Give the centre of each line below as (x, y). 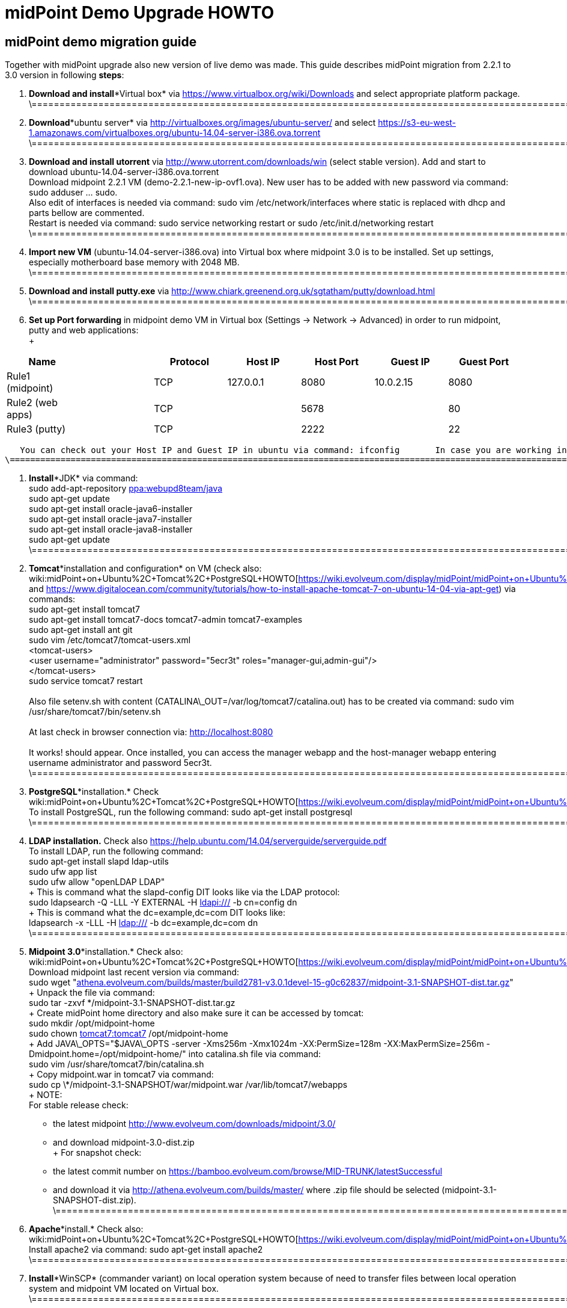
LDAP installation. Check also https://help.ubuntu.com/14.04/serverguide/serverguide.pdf (208, 841)
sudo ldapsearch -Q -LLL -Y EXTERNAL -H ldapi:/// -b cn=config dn (163, 902)
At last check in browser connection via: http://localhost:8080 (151, 732)
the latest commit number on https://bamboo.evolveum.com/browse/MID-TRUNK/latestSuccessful (248, 1171)
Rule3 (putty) (36, 429)
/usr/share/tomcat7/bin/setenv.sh (95, 712)
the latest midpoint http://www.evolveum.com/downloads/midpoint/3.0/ (194, 1124)
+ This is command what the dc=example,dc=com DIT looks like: (157, 913)
